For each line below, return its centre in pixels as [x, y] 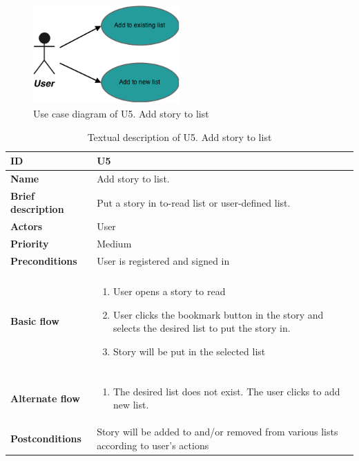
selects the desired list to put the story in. [202, 328]
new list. [131, 405]
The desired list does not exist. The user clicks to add [226, 391]
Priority [30, 244]
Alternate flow [45, 398]
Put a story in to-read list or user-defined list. [194, 202]
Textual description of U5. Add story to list [179, 137]
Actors [27, 226]
